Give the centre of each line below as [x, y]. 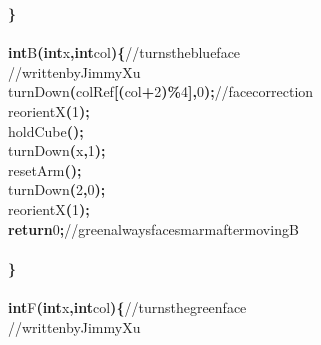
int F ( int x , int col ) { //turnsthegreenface [127, 306]
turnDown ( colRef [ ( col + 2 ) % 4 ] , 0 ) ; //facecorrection [161, 91]
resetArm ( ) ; [45, 169]
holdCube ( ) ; [46, 130]
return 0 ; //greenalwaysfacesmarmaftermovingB [153, 228]
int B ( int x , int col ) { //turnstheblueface [124, 52]
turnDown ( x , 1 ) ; [57, 150]
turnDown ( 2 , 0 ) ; [57, 189]
